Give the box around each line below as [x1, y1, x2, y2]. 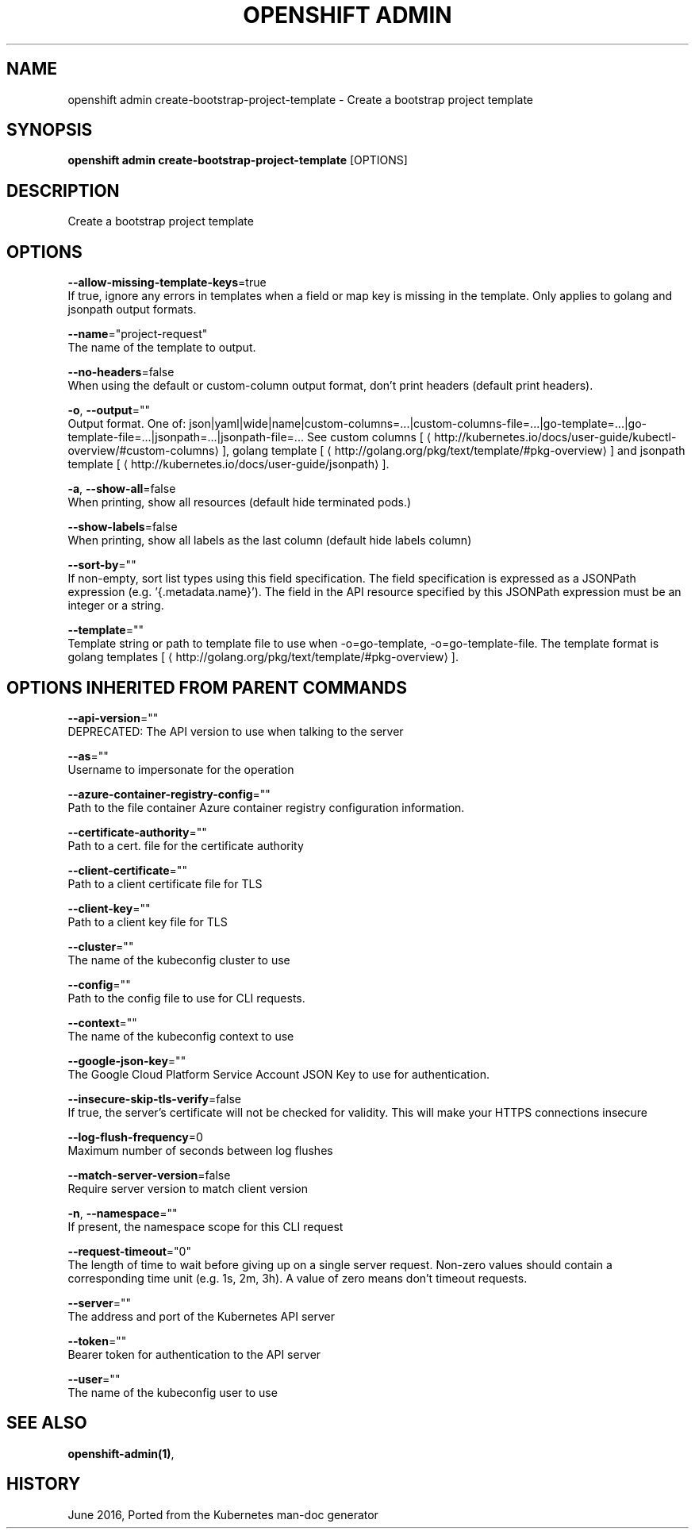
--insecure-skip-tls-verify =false [67, 1091, 241, 1106]
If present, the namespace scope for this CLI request [67, 1219, 344, 1233]
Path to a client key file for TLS [67, 914, 228, 929]
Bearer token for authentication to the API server [67, 1347, 321, 1361]
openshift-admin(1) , [67, 1446, 175, 1460]
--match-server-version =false [67, 1168, 231, 1182]
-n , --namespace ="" [67, 1206, 178, 1220]
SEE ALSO [6, 1413, 87, 1433]
